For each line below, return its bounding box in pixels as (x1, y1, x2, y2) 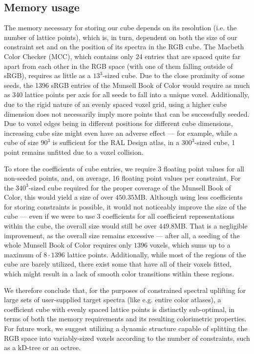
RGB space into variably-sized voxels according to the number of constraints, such (4, 333, 250, 343)
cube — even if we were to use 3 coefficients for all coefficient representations (4, 211, 234, 221)
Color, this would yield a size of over (4, 192, 113, 202)
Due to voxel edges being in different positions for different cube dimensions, (4, 118, 233, 128)
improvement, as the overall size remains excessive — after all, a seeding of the (4, 230, 240, 240)
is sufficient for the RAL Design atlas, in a (52, 137, 179, 147)
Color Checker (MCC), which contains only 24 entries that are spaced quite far (4, 51, 241, 61)
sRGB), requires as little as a (4, 70, 91, 81)
